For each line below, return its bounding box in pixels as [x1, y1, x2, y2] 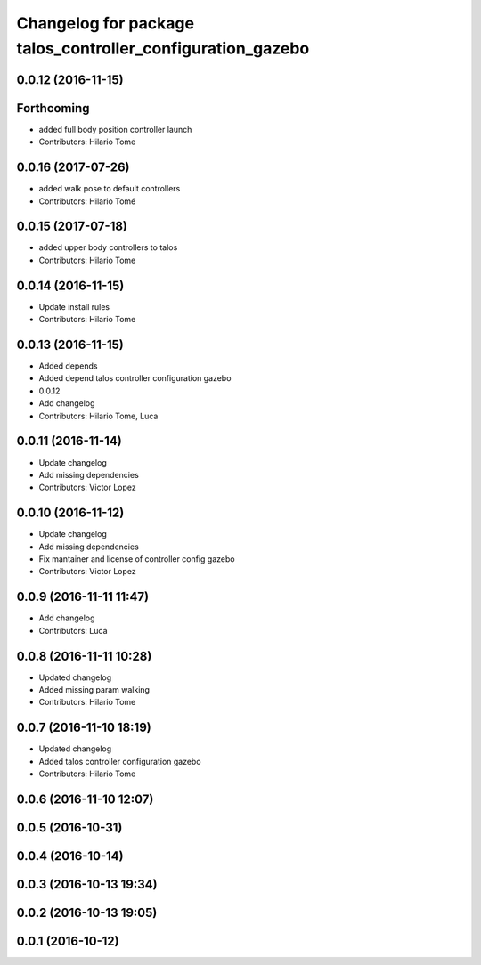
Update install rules [38, 301, 110, 312]
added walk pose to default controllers [38, 183, 181, 194]
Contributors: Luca [38, 625, 108, 636]
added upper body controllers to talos [38, 242, 178, 253]
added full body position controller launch [38, 124, 192, 134]
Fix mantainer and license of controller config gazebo [38, 554, 235, 564]
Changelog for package [16, 13, 195, 33]
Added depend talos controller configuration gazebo [38, 373, 232, 384]
